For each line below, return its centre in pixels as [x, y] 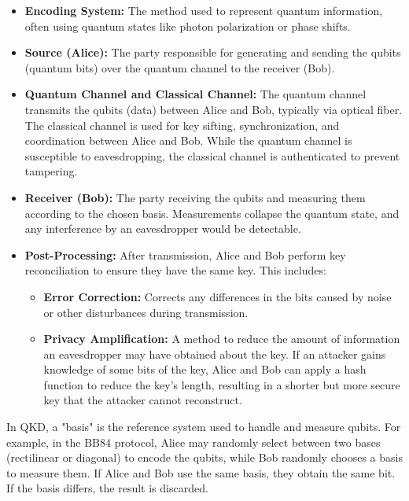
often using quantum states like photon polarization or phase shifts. [188, 26]
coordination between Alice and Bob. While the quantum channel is [188, 140]
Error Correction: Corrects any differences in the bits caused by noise [217, 296]
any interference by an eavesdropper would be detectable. [163, 228]
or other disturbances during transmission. [146, 312]
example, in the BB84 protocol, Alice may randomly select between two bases [193, 442]
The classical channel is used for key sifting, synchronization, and [182, 125]
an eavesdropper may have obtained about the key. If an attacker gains [215, 354]
